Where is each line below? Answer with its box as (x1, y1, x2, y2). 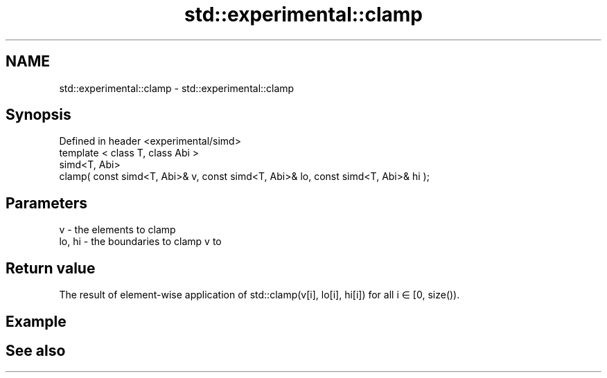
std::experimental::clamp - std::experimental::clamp (59, 82, 294, 94)
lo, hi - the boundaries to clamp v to (59, 235, 222, 248)
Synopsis (6, 106, 71, 124)
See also (6, 341, 66, 359)
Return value (6, 259, 96, 277)
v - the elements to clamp (59, 224, 176, 236)
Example (6, 312, 67, 330)
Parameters (6, 194, 87, 212)
